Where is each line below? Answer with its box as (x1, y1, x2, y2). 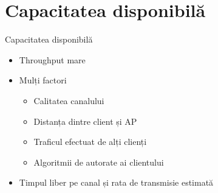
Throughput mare (19, 53, 86, 66)
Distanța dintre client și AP (33, 114, 137, 127)
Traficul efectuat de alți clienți (33, 135, 147, 148)
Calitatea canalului (33, 94, 104, 107)
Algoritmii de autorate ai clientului (33, 155, 164, 168)
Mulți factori (19, 74, 67, 86)
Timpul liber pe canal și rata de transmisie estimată (19, 176, 214, 189)
